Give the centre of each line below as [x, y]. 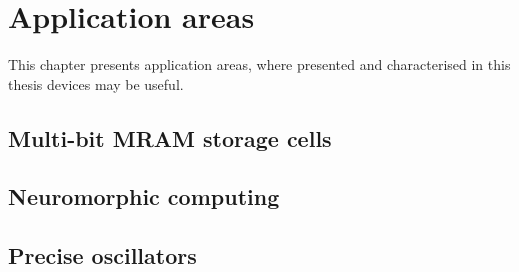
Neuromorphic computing [144, 196]
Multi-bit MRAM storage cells [170, 137]
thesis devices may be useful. [96, 83]
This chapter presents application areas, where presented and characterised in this [259, 64]
